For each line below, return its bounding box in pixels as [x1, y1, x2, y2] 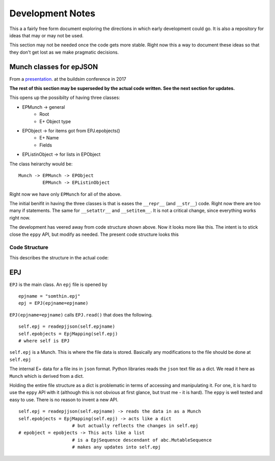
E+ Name [39, 135, 59, 141]
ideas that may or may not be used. [9, 32, 84, 38]
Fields [39, 142, 52, 148]
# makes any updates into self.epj [72, 444, 161, 450]
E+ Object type [39, 118, 71, 125]
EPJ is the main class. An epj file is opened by [9, 281, 107, 287]
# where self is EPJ [18, 338, 70, 344]
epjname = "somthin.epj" [18, 294, 80, 299]
